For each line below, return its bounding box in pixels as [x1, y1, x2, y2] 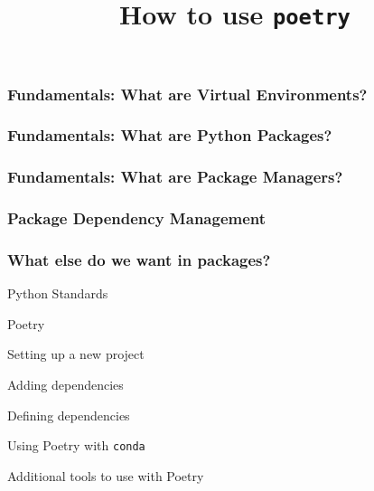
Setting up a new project [7, 345, 145, 364]
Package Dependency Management [7, 207, 266, 230]
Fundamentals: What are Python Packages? [7, 124, 332, 146]
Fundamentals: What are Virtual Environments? [7, 82, 368, 105]
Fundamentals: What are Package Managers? [7, 165, 343, 188]
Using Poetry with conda [7, 436, 145, 455]
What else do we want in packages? [7, 248, 271, 270]
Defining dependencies [7, 405, 130, 424]
